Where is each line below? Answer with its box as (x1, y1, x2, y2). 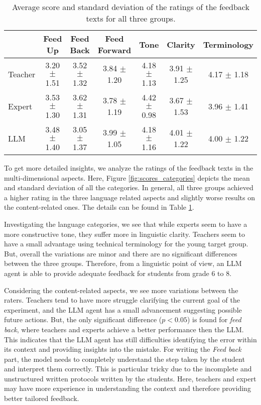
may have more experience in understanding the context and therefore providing (4, 383, 251, 393)
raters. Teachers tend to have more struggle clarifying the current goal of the (4, 295, 240, 305)
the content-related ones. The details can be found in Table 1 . (4, 202, 194, 212)
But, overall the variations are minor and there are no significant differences (4, 248, 237, 258)
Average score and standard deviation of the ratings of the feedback (12, 1, 249, 13)
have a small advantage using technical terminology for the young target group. (4, 238, 248, 249)
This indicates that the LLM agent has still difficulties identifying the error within (4, 334, 257, 344)
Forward (97, 44, 132, 56)
